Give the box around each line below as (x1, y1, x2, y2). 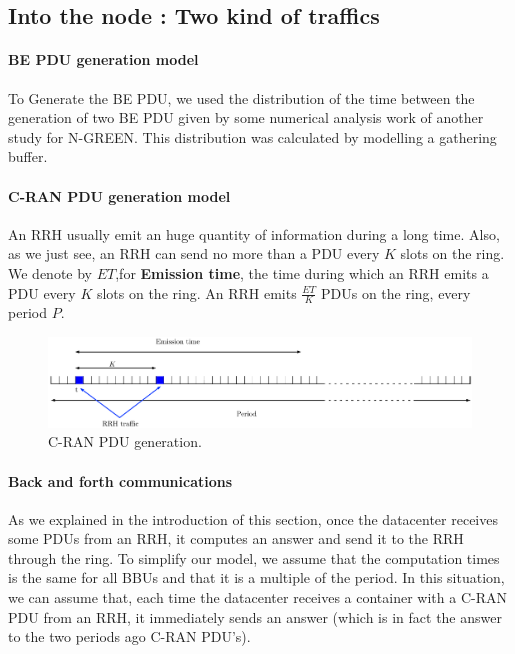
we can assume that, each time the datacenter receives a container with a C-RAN (8, 587, 507, 608)
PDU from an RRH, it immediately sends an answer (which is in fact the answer (8, 606, 502, 627)
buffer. (8, 146, 48, 167)
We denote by (8, 262, 92, 283)
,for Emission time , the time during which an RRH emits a (115, 262, 489, 283)
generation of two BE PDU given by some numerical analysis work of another (8, 107, 484, 128)
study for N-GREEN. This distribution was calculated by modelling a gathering (8, 126, 497, 147)
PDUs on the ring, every (320, 282, 471, 303)
